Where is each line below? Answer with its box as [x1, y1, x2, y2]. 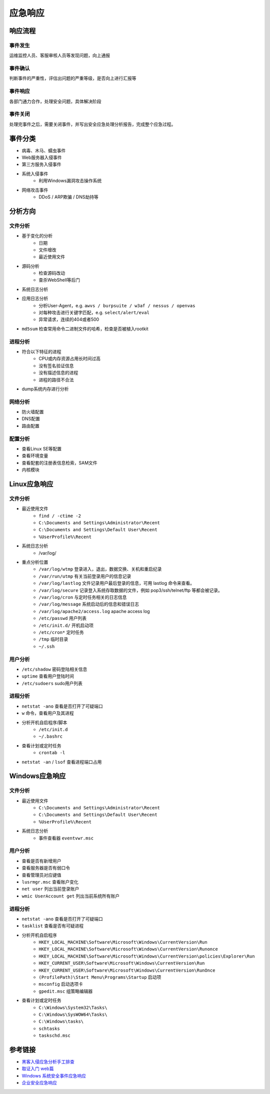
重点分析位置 [21, 559, 48, 565]
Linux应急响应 [9, 480, 53, 488]
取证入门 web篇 [21, 1065, 54, 1072]
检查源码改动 [38, 270, 65, 276]
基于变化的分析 [21, 233, 52, 239]
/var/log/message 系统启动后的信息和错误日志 [38, 601, 139, 607]
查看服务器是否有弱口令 [21, 865, 70, 871]
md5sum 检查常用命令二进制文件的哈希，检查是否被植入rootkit [21, 326, 148, 332]
